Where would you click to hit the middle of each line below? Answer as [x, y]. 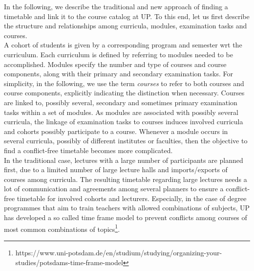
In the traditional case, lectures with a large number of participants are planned [124, 160]
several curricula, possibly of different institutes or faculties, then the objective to [126, 141]
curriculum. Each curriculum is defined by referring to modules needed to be [118, 54]
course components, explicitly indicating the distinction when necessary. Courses [124, 93]
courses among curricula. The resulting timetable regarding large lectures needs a [126, 179]
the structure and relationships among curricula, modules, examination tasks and [126, 26]
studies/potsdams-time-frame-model [69, 262]
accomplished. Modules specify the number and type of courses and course [115, 64]
